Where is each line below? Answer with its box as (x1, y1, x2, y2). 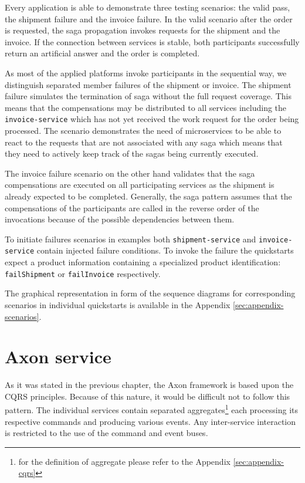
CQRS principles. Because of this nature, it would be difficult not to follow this (5, 390, 290, 402)
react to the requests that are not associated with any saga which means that (5, 136, 283, 148)
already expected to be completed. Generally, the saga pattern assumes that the (5, 190, 292, 202)
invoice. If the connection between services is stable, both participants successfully (5, 35, 300, 48)
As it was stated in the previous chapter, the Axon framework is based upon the (5, 379, 294, 391)
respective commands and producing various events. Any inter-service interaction (5, 415, 296, 427)
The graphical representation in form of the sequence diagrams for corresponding (5, 287, 296, 299)
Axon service (5, 344, 111, 369)
